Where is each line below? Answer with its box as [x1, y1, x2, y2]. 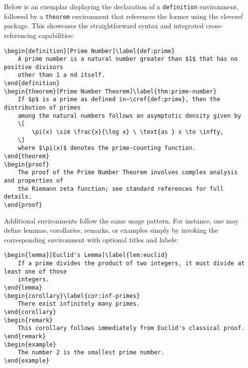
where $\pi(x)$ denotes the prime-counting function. [18, 145, 196, 152]
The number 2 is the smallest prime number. [18, 349, 165, 356]
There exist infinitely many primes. [18, 300, 140, 308]
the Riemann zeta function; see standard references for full [18, 185, 224, 192]
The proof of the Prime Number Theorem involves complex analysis [18, 169, 238, 176]
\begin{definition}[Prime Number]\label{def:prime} [4, 47, 175, 55]
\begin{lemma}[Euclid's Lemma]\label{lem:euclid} [4, 252, 168, 259]
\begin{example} [4, 341, 57, 348]
